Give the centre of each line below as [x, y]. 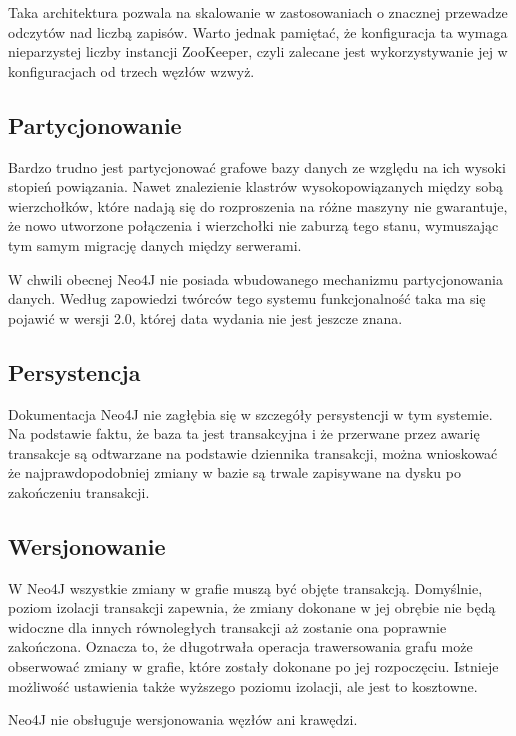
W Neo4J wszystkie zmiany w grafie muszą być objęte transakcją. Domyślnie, [245, 587]
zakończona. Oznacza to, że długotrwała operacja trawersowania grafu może [240, 646]
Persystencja [74, 371]
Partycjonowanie [95, 124]
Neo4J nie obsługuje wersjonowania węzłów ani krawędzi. [183, 719]
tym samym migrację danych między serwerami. [155, 244]
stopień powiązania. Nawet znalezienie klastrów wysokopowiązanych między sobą [255, 186]
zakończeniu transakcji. [79, 491]
